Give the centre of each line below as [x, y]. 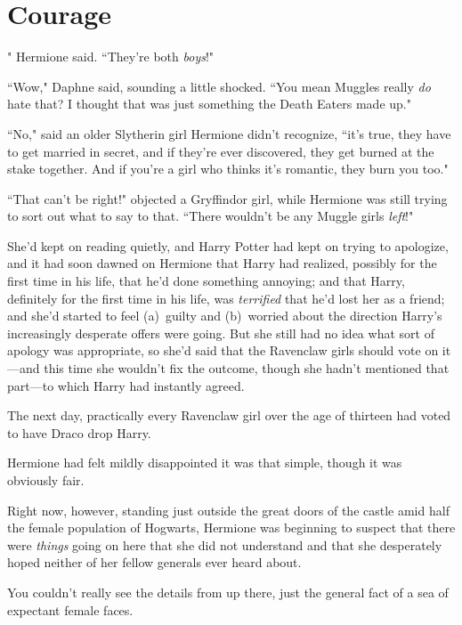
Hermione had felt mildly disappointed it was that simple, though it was [205, 463]
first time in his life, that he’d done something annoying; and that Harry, [206, 281]
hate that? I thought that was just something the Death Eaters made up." [209, 104]
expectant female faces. [70, 609]
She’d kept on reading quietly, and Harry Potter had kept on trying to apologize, [228, 245]
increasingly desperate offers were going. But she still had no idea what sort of [221, 333]
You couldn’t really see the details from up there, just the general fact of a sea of [228, 592]
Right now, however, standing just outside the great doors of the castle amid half [228, 510]
